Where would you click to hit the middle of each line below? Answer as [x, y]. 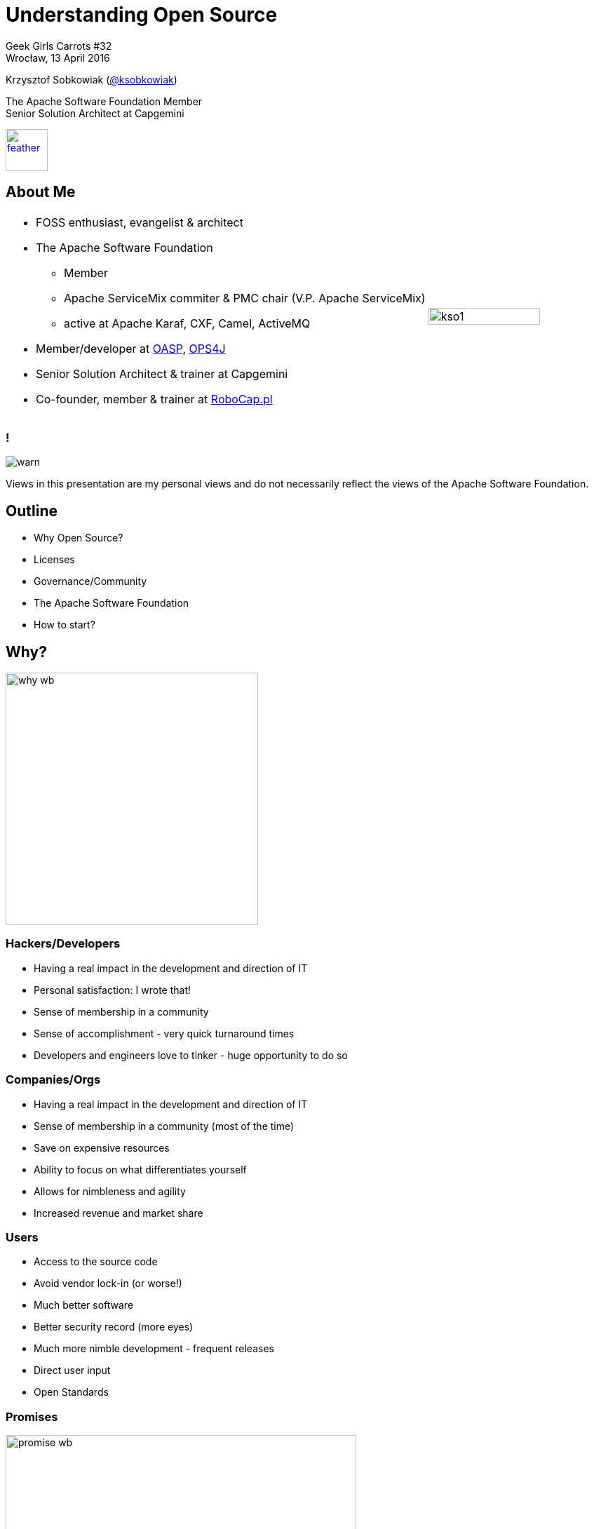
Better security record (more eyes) [114, 1327]
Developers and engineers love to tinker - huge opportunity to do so [191, 1055]
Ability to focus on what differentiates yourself [140, 1169]
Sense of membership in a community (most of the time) [164, 1126]
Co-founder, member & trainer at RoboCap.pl [154, 399]
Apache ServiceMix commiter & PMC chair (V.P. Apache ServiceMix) [245, 298]
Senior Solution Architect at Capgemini [95, 113]
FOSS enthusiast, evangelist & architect [140, 222]
